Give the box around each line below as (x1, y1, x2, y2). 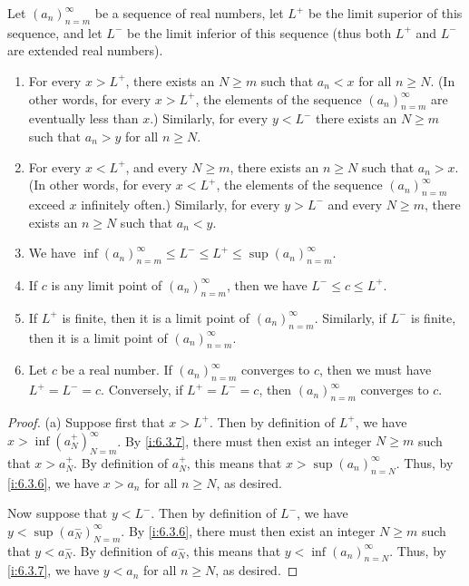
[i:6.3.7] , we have (7, 561, 100, 580)
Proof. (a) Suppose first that (7, 412, 165, 431)
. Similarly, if (314, 308, 386, 327)
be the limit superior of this (308, 4, 463, 22)
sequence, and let (7, 23, 103, 42)
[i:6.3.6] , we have (7, 473, 100, 492)
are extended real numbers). (7, 41, 163, 60)
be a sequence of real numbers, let (94, 4, 284, 22)
